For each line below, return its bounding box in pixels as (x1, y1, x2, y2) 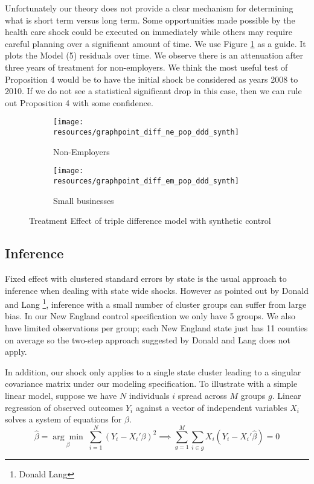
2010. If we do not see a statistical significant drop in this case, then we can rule (5, 84, 302, 97)
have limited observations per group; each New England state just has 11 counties (5, 321, 308, 334)
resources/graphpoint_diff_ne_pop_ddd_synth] (53, 128, 239, 136)
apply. (5, 345, 27, 358)
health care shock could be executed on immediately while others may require (5, 25, 292, 38)
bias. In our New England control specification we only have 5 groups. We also (5, 310, 295, 322)
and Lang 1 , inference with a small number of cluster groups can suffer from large (5, 296, 307, 310)
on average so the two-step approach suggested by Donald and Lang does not (5, 333, 290, 346)
